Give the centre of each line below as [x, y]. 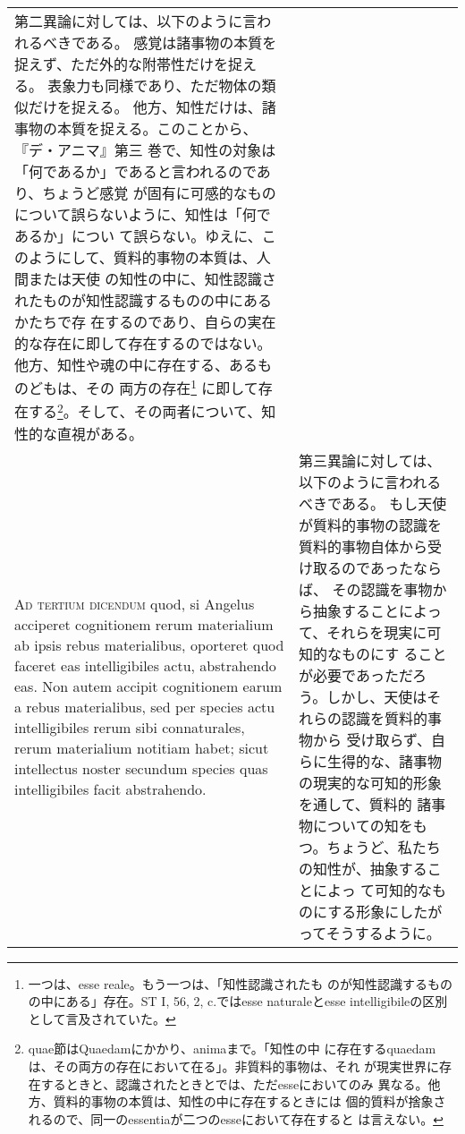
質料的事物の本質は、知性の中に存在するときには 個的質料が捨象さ [249, 1101]
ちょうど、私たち [384, 847]
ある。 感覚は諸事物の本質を [181, 43]
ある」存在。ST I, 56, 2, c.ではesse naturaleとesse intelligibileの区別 [257, 1001]
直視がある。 [101, 433]
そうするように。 [383, 933]
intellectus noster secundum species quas [141, 768]
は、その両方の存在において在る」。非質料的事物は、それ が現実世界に [234, 1066]
